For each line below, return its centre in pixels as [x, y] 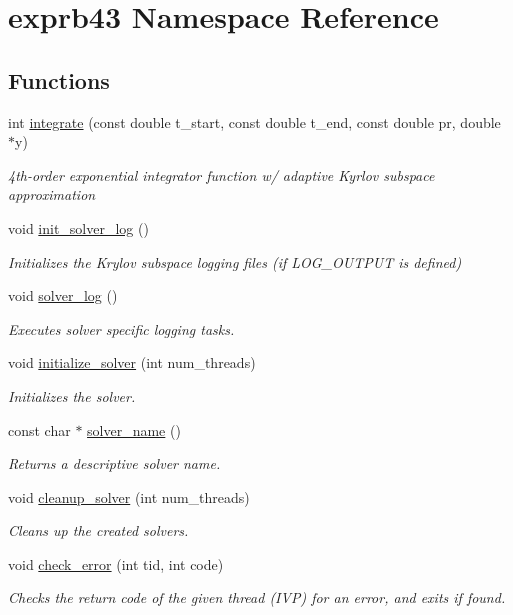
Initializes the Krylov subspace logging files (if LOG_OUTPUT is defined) [235, 261]
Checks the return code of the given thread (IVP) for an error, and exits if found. [257, 597]
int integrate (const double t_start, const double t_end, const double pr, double [254, 121]
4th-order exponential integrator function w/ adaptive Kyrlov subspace [221, 174]
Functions [59, 79]
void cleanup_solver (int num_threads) [129, 496]
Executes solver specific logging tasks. [121, 328]
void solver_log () [63, 295]
